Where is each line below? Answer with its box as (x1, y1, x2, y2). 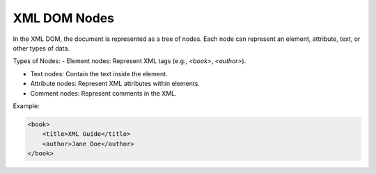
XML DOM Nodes (13, 10, 115, 26)
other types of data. (13, 44, 70, 52)
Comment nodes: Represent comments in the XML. (30, 89, 177, 97)
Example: (13, 101, 40, 110)
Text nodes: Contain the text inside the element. (30, 69, 168, 78)
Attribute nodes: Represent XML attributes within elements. (30, 80, 200, 88)
